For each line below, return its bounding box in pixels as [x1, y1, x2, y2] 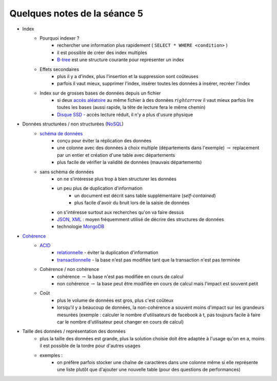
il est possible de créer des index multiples [57, 49, 147, 56]
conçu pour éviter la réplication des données [57, 138, 151, 144]
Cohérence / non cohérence [39, 266, 100, 273]
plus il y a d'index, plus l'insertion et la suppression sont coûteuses [57, 73, 199, 79]
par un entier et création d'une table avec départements [57, 152, 175, 158]
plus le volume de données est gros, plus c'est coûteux [57, 297, 174, 303]
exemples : [39, 352, 63, 358]
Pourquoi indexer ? [39, 35, 80, 41]
